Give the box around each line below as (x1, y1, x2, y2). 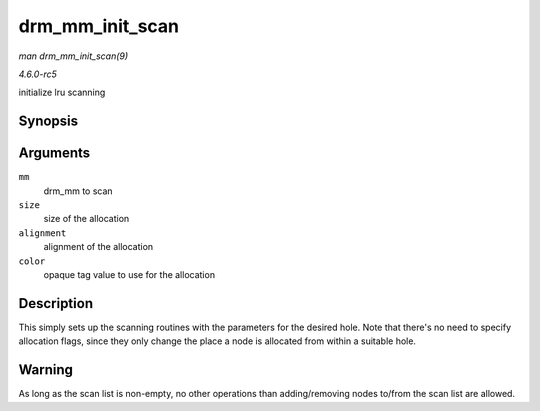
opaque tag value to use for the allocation (43, 268, 215, 280)
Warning (18, 361, 74, 379)
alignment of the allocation (43, 241, 154, 253)
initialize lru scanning (18, 86, 106, 99)
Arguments (18, 145, 91, 162)
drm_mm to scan (43, 185, 114, 197)
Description (18, 295, 94, 312)
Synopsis (18, 113, 79, 130)
